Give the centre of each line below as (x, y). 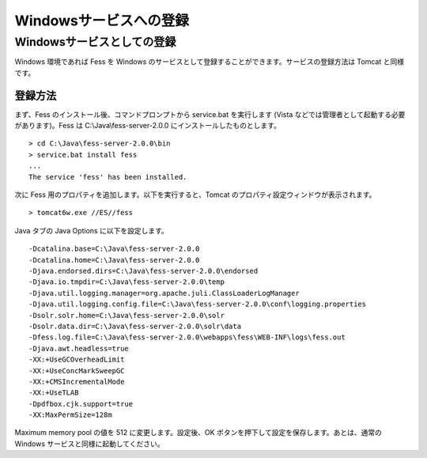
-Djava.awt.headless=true (79, 348)
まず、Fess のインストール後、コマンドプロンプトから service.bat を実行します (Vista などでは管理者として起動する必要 (210, 114)
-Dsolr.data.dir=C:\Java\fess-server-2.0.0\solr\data (135, 326)
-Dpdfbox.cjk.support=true (81, 404)
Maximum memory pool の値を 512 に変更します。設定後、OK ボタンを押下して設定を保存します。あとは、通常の (198, 433)
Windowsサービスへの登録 (102, 21)
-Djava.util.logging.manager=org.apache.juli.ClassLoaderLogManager (164, 293)
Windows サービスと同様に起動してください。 (90, 444)
